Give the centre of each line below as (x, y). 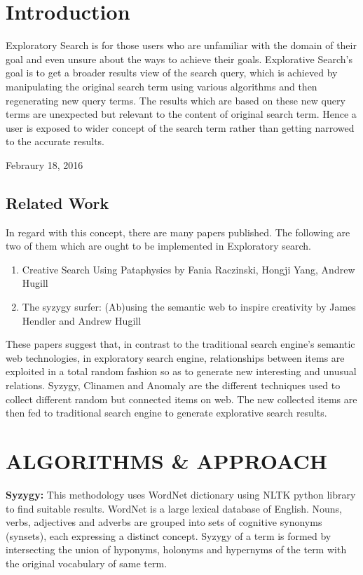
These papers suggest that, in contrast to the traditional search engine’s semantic (180, 344)
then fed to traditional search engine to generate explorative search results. (166, 413)
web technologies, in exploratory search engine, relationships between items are (175, 357)
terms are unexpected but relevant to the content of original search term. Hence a (181, 114)
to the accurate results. (55, 141)
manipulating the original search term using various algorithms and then (162, 86)
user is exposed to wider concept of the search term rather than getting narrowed (180, 127)
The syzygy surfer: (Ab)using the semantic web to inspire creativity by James (189, 307)
